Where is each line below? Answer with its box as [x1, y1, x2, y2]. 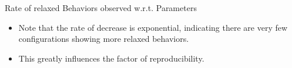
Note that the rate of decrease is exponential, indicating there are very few [18, 21, 288, 33]
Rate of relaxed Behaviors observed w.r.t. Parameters [5, 2, 197, 13]
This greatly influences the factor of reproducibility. [18, 52, 204, 64]
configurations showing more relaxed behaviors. [18, 33, 189, 45]
